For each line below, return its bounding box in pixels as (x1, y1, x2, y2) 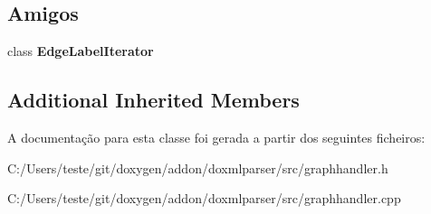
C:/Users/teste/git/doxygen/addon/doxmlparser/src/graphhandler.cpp (7, 189, 401, 208)
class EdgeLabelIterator (7, 42, 154, 60)
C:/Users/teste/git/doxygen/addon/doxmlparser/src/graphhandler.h (7, 158, 388, 177)
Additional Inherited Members (7, 86, 300, 114)
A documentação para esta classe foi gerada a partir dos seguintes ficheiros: (7, 128, 426, 146)
